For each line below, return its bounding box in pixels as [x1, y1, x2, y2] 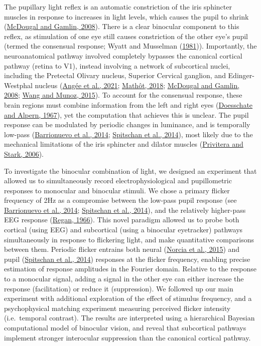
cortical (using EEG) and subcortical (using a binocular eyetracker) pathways [4, 224, 243, 235]
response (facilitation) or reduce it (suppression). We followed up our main [4, 283, 233, 293]
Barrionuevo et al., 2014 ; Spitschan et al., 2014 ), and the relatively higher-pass [4, 204, 246, 215]
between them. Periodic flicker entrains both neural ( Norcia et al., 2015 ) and [4, 244, 240, 254]
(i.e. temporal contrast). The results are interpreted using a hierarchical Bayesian [4, 312, 255, 323]
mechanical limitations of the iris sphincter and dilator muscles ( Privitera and [4, 139, 243, 149]
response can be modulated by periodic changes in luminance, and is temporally [4, 119, 250, 130]
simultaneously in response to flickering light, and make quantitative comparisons [4, 234, 254, 244]
